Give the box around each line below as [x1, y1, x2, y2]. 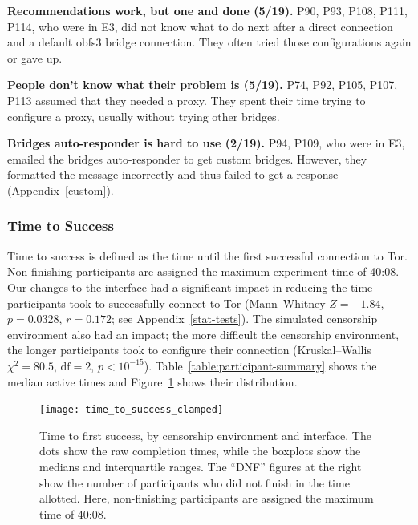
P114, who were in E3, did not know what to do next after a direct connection [7, 18, 393, 34]
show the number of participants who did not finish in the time [39, 474, 350, 491]
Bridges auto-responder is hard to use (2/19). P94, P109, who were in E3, [7, 135, 405, 151]
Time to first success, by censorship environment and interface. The [39, 426, 371, 443]
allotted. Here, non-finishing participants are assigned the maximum [39, 490, 374, 507]
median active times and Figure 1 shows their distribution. [7, 373, 298, 390]
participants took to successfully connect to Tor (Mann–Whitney [7, 294, 326, 311]
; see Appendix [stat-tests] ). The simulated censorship [112, 310, 378, 327]
